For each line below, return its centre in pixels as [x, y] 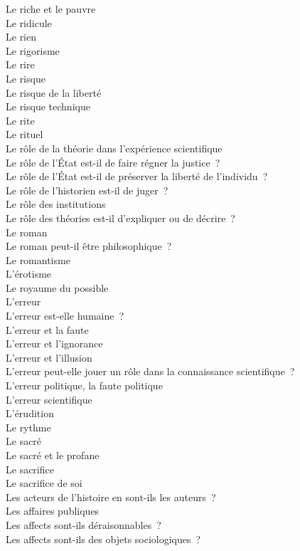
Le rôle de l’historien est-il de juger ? [87, 190]
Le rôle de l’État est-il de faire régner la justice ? [113, 162]
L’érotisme [29, 274]
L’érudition [30, 413]
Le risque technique [48, 106]
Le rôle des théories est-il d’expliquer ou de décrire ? [120, 217]
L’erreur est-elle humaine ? [65, 316]
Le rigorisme [33, 50]
